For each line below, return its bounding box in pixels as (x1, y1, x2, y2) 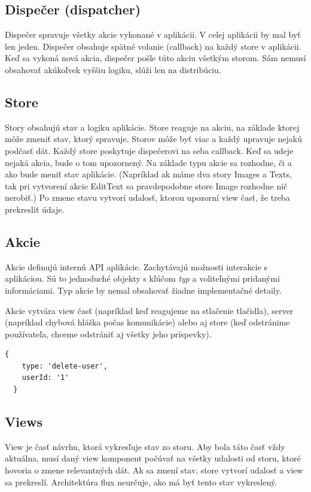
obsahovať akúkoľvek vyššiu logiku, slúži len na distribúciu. (5, 63, 221, 76)
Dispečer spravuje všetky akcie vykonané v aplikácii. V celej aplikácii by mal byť (5, 28, 301, 41)
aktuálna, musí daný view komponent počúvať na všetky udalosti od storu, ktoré (5, 452, 301, 464)
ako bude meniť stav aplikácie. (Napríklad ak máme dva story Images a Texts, (5, 168, 292, 180)
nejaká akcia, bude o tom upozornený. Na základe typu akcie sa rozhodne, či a (5, 156, 292, 168)
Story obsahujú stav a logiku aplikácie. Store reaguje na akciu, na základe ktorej (5, 120, 300, 133)
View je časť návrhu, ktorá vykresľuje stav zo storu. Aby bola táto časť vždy (5, 440, 285, 452)
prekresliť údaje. (5, 203, 65, 215)
